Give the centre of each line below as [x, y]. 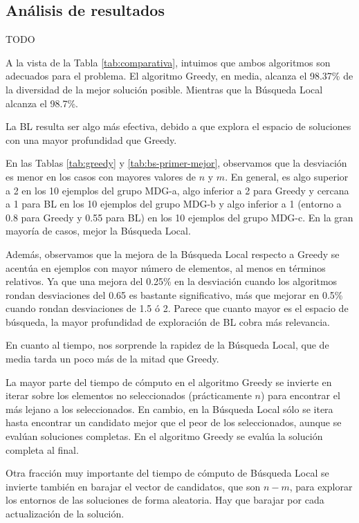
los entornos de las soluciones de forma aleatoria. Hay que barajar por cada [165, 500]
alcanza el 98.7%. [42, 103]
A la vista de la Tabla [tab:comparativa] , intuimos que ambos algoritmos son [168, 62]
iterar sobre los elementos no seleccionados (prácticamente [129, 395]
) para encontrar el [301, 395]
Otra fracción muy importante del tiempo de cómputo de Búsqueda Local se [167, 473]
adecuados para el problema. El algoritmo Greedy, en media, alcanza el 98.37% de [179, 76]
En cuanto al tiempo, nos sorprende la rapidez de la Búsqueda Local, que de [167, 345]
